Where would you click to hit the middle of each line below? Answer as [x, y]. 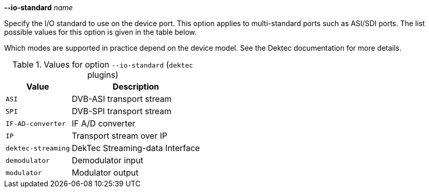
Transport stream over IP [120, 136]
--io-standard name [39, 7]
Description [136, 87]
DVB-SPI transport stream [122, 111]
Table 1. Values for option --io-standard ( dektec [103, 65]
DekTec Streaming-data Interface [136, 148]
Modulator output [105, 173]
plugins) [103, 75]
